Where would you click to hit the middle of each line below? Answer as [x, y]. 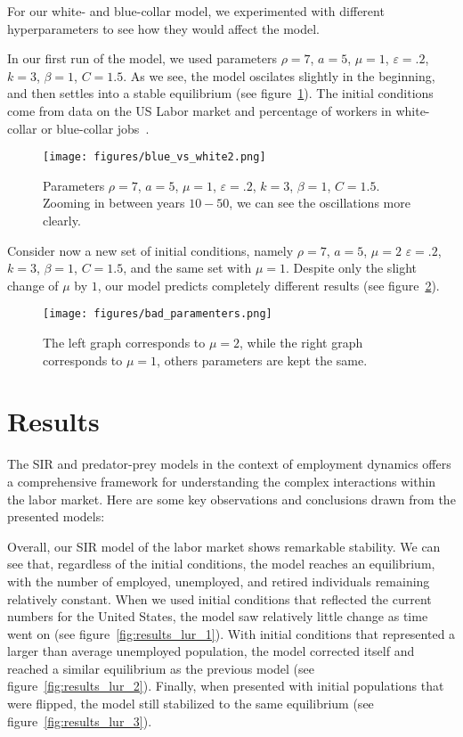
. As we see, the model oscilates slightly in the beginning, [279, 75]
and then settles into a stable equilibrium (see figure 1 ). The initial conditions [220, 93]
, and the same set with [187, 268]
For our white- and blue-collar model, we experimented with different [196, 11]
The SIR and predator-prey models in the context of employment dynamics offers [229, 464]
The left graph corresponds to [124, 343]
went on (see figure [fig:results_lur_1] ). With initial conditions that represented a [231, 633]
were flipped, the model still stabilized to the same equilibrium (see [191, 704]
